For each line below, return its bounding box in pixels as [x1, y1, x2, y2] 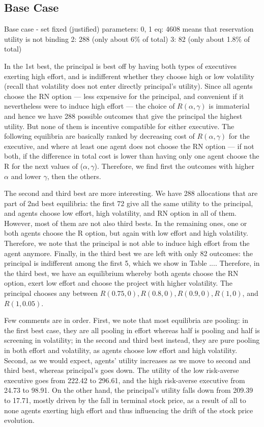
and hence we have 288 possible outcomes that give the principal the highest [4, 110, 243, 121]
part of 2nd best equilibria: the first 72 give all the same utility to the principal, [4, 197, 253, 208]
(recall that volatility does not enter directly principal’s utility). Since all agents [4, 81, 253, 91]
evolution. [4, 415, 35, 425]
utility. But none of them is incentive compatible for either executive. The [4, 120, 234, 131]
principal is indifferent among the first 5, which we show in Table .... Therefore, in [4, 258, 260, 268]
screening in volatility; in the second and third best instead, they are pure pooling [4, 335, 260, 345]
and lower [11, 170, 41, 181]
